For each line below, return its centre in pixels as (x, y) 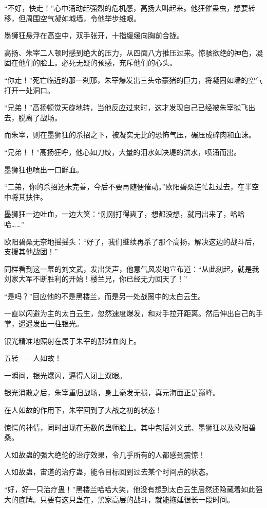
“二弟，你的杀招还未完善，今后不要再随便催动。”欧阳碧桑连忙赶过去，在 (125, 187)
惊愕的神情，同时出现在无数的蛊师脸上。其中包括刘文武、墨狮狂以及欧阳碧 (130, 427)
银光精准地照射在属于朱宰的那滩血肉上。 (72, 340)
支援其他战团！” (31, 251)
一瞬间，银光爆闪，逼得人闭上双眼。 (65, 375)
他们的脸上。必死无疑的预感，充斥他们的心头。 (97, 63)
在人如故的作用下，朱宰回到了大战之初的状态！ (83, 410)
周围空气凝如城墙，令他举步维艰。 (83, 18)
